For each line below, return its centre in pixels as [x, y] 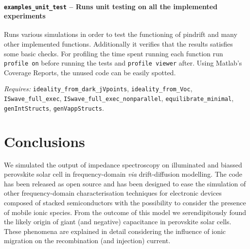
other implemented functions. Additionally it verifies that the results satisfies [118, 44]
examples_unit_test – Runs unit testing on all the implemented [111, 6]
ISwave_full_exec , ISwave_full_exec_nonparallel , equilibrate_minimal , [119, 98]
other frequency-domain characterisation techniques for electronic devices [113, 193]
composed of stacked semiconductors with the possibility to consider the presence [125, 202]
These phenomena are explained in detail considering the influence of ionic [115, 231]
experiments [25, 16]
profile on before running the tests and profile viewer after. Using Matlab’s [123, 63]
